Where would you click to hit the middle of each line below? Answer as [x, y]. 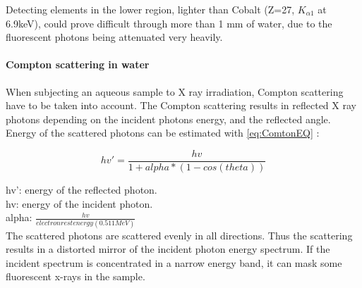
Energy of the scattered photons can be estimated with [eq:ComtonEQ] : [163, 133]
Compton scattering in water [78, 64]
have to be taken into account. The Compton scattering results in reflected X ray [181, 105]
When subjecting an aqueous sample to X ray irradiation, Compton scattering [175, 91]
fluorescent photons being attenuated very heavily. [114, 37]
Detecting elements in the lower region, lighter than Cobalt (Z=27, [150, 9]
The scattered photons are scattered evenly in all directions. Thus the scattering [179, 235]
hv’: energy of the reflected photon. [82, 190]
